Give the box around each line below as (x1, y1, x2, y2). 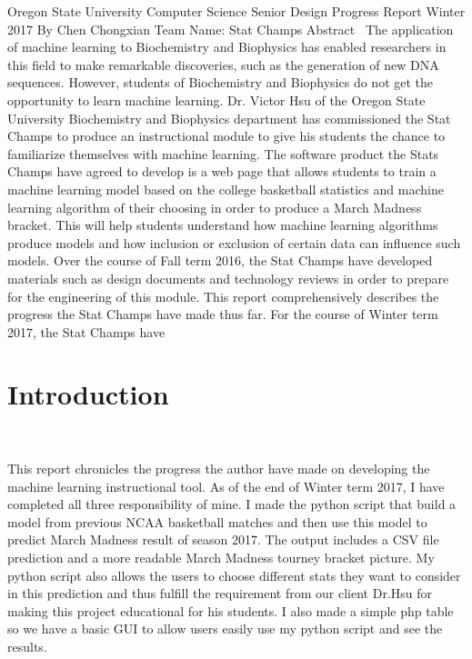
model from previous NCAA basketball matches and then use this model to (7, 512, 427, 531)
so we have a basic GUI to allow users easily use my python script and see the (7, 619, 443, 638)
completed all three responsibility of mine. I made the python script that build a (7, 494, 457, 514)
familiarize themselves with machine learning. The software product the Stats (7, 144, 439, 163)
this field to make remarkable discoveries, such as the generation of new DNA (7, 55, 439, 74)
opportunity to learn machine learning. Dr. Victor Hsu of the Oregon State (7, 90, 426, 109)
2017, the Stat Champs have (7, 322, 166, 341)
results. (7, 636, 47, 655)
